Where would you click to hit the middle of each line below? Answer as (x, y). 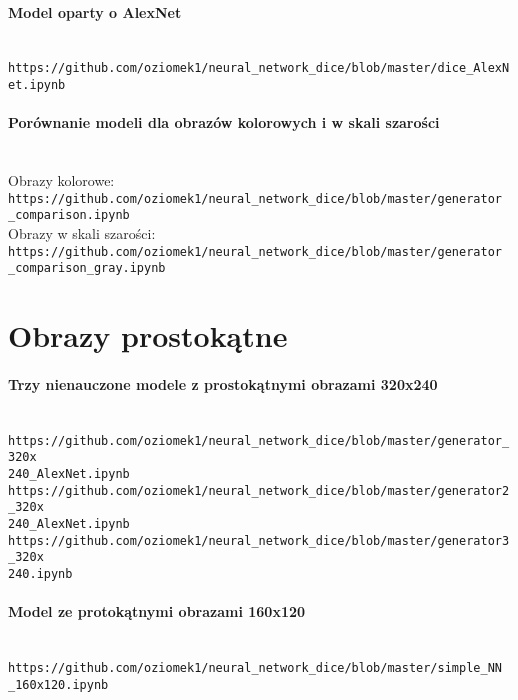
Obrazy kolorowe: (61, 180)
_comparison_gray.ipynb (87, 268)
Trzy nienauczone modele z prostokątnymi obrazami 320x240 (223, 383)
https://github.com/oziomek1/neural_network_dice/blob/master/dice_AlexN (259, 68)
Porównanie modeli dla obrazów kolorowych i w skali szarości (224, 122)
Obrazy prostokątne (148, 335)
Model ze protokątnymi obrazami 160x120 (157, 611)
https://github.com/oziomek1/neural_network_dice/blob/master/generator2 (259, 490)
